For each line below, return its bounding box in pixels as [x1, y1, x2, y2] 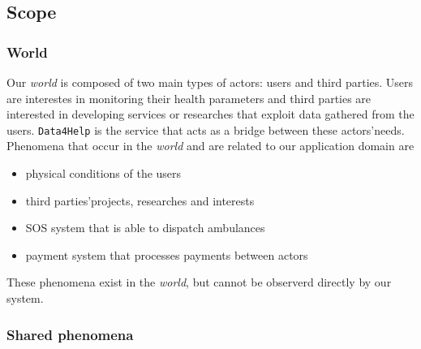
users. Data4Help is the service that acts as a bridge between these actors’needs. [6, 121, 405, 138]
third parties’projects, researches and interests [25, 192, 255, 209]
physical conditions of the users [25, 165, 182, 182]
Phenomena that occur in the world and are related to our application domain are [6, 137, 415, 154]
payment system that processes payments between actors [25, 246, 308, 263]
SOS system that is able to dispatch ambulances [25, 219, 265, 236]
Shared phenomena [6, 324, 134, 344]
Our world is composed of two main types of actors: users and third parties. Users [6, 74, 414, 90]
